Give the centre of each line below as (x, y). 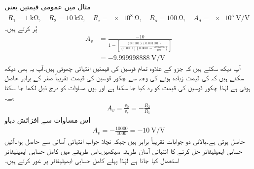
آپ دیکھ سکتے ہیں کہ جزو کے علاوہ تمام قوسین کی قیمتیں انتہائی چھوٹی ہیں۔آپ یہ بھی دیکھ (123, 68)
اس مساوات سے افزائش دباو (48, 119)
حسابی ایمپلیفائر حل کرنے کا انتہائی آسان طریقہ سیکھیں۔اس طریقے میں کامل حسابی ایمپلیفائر (124, 151)
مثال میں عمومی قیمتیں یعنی (48, 6)
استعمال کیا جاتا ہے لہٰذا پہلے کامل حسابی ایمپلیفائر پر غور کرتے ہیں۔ (92, 160)
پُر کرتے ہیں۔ (21, 28)
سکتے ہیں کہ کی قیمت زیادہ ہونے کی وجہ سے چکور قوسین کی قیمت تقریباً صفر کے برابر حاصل (124, 78)
